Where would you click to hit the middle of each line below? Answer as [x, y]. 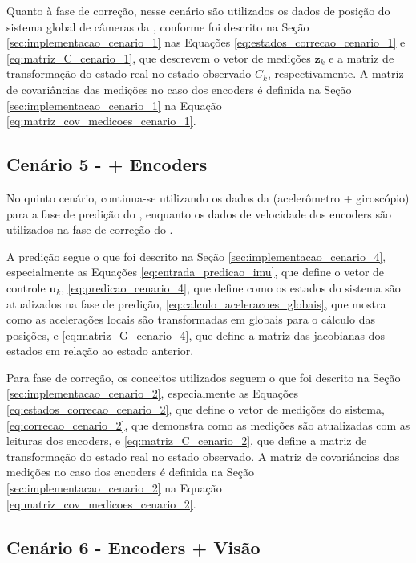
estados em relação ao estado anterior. [100, 351]
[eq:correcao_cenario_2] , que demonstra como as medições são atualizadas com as [208, 424]
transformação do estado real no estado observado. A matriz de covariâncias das [203, 456]
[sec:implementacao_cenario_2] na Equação [114, 488]
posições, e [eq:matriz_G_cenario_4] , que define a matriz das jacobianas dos [196, 335]
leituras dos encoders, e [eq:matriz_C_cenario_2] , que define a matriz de [187, 441]
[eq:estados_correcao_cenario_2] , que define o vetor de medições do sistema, [196, 409]
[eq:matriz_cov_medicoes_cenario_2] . [101, 503]
